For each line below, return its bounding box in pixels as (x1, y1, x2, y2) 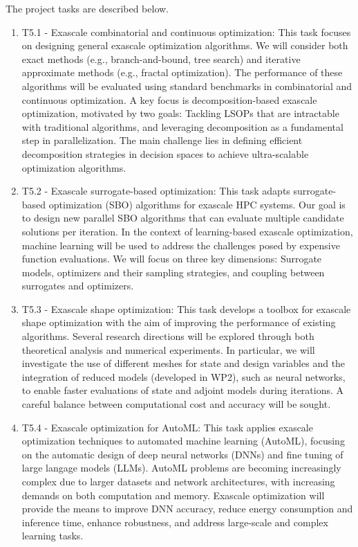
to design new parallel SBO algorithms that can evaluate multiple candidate (21, 210, 344, 225)
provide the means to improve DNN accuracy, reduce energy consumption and (21, 501, 353, 516)
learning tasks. (21, 528, 84, 543)
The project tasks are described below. (6, 1, 169, 15)
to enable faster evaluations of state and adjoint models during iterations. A (21, 383, 344, 397)
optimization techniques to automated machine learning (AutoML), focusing (21, 433, 345, 448)
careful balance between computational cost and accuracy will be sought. (21, 397, 331, 411)
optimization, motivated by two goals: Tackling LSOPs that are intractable (21, 106, 339, 120)
